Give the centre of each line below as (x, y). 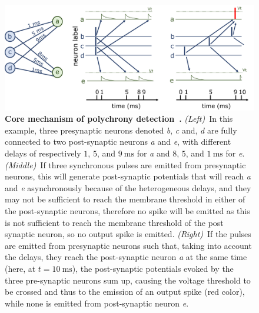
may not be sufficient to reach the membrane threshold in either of (125, 199)
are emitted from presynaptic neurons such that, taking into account (128, 245)
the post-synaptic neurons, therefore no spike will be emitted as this (127, 211)
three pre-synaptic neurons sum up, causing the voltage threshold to (128, 280)
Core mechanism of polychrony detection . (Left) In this (119, 119)
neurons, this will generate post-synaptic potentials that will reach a (128, 176)
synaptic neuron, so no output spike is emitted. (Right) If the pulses (128, 234)
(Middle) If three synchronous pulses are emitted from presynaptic (125, 164)
